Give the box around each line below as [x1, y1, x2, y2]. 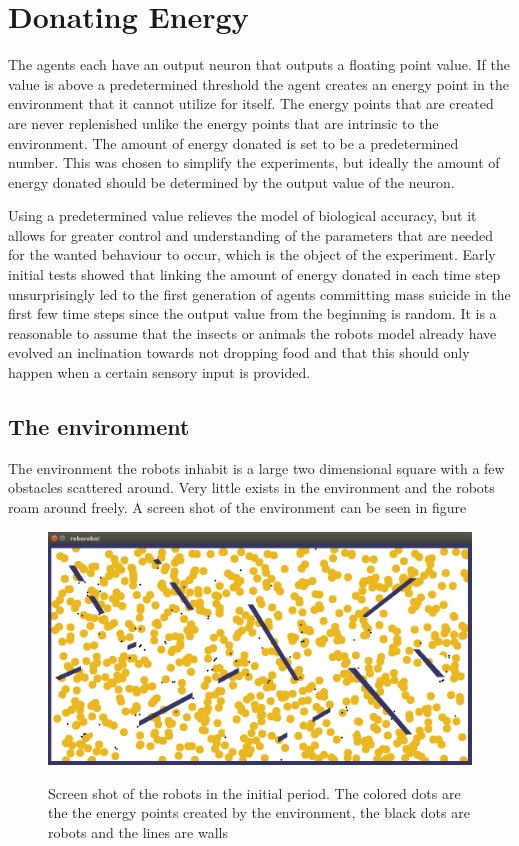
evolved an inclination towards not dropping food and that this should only [8, 342, 470, 363]
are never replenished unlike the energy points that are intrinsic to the [8, 112, 439, 133]
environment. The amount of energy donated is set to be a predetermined [8, 132, 459, 153]
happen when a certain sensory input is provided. [8, 362, 311, 383]
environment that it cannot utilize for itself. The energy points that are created [8, 93, 494, 114]
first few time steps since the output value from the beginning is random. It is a [8, 303, 497, 324]
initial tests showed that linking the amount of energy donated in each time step [8, 264, 501, 285]
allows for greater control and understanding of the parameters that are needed [8, 224, 494, 245]
